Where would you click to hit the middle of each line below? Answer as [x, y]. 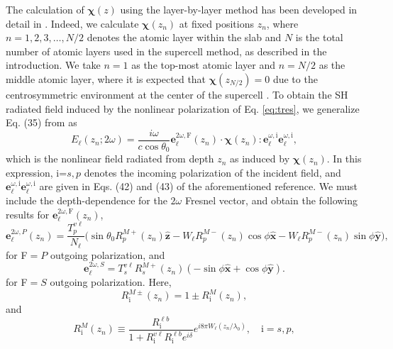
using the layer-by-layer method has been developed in [239, 9]
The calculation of [45, 9]
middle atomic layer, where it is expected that [106, 78]
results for [28, 214]
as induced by [260, 159]
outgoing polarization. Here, [111, 282]
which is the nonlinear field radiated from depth [110, 159]
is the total [319, 37]
